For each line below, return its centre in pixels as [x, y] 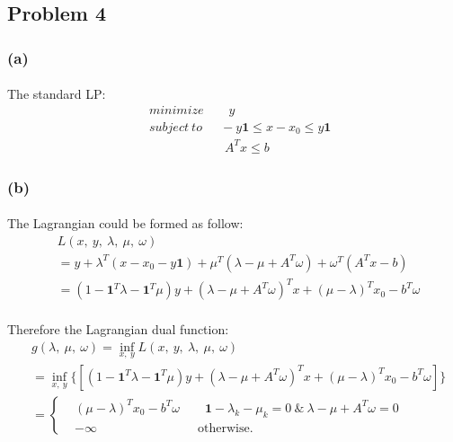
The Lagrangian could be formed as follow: [125, 223]
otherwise [224, 428]
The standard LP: [57, 94]
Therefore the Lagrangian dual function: [118, 329]
